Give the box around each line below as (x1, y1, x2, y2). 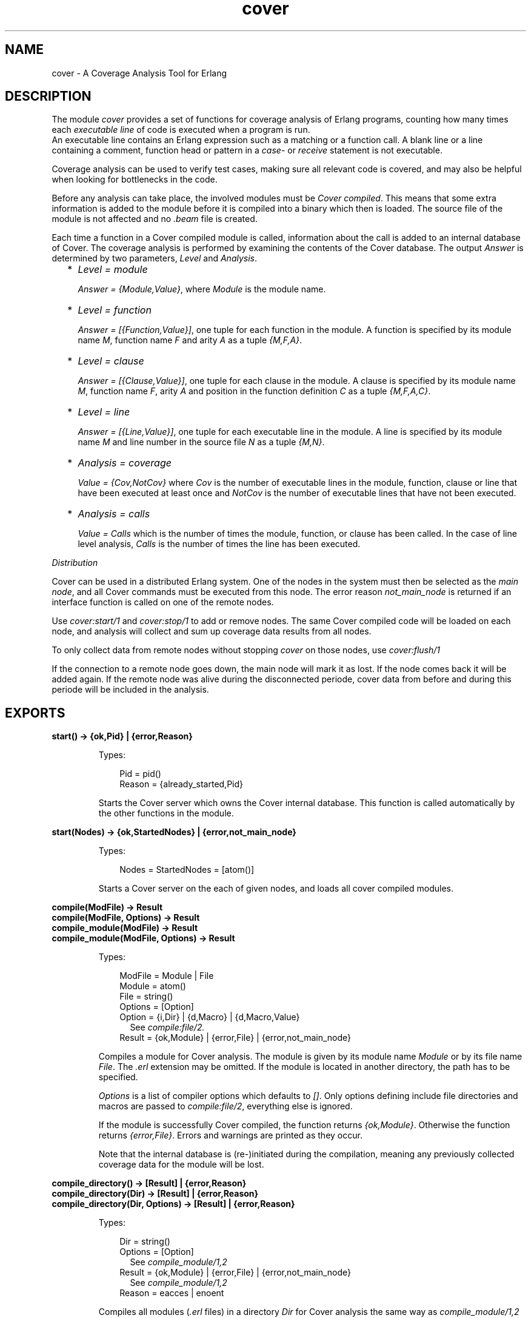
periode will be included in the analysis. (52, 684, 209, 695)
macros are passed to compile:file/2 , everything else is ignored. (98, 1101, 353, 1112)
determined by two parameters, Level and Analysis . (52, 253, 258, 264)
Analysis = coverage (78, 457, 172, 469)
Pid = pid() (119, 768, 161, 779)
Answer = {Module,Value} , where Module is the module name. (78, 284, 326, 295)
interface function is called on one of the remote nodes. (52, 597, 274, 608)
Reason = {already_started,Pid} (119, 779, 244, 790)
